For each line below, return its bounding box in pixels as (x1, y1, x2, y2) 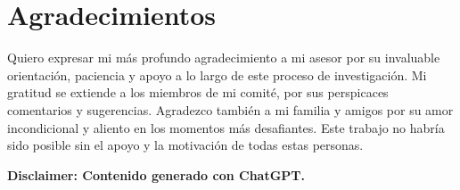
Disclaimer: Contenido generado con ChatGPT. (7, 165, 305, 184)
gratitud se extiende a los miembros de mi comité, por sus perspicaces (7, 83, 389, 102)
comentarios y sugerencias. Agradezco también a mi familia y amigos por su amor (7, 100, 454, 119)
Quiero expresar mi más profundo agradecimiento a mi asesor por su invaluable (7, 48, 440, 67)
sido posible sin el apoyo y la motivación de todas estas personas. (7, 136, 364, 154)
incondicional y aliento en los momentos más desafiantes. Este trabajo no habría (7, 118, 445, 136)
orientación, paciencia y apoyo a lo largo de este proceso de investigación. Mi (7, 65, 427, 84)
